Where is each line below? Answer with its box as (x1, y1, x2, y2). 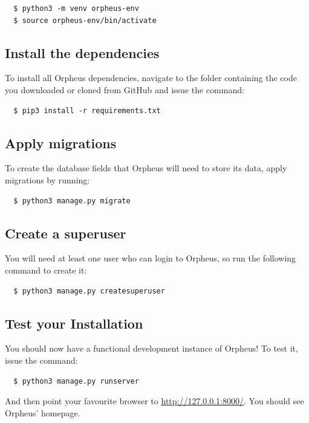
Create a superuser (5, 223, 126, 242)
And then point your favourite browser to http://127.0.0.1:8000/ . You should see (5, 395, 304, 407)
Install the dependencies (5, 43, 160, 62)
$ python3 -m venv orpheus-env (13, 4, 139, 13)
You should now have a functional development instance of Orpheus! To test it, (5, 342, 298, 355)
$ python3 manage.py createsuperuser (13, 286, 165, 295)
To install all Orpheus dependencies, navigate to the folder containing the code (5, 71, 297, 84)
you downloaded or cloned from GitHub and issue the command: (5, 83, 244, 96)
